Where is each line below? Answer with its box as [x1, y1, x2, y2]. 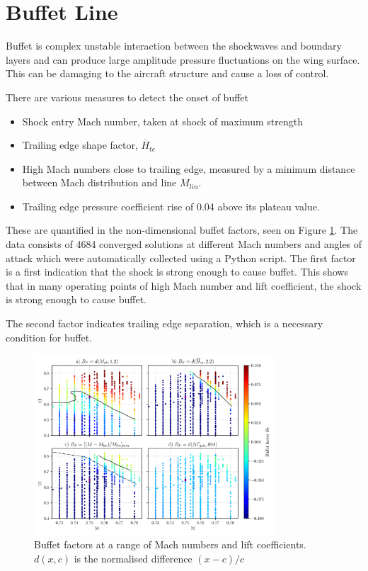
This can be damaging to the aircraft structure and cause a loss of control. [6, 66, 329, 81]
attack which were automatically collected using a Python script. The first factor [6, 250, 356, 265]
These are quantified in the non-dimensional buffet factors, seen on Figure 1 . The [6, 222, 358, 237]
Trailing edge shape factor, [22, 137, 138, 152]
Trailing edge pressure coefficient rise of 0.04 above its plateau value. [22, 198, 320, 213]
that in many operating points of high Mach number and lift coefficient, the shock [6, 278, 362, 293]
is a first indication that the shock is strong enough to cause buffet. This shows [6, 264, 349, 279]
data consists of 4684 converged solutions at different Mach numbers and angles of [6, 237, 362, 251]
